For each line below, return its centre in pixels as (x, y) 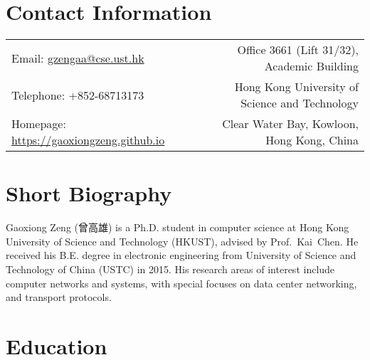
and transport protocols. (59, 297)
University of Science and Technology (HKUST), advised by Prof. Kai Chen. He (182, 241)
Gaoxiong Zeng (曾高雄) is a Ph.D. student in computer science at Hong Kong (178, 227)
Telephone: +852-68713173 (78, 95)
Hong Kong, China (312, 140)
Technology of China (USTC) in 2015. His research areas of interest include (170, 269)
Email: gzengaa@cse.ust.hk (78, 58)
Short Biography (89, 193)
